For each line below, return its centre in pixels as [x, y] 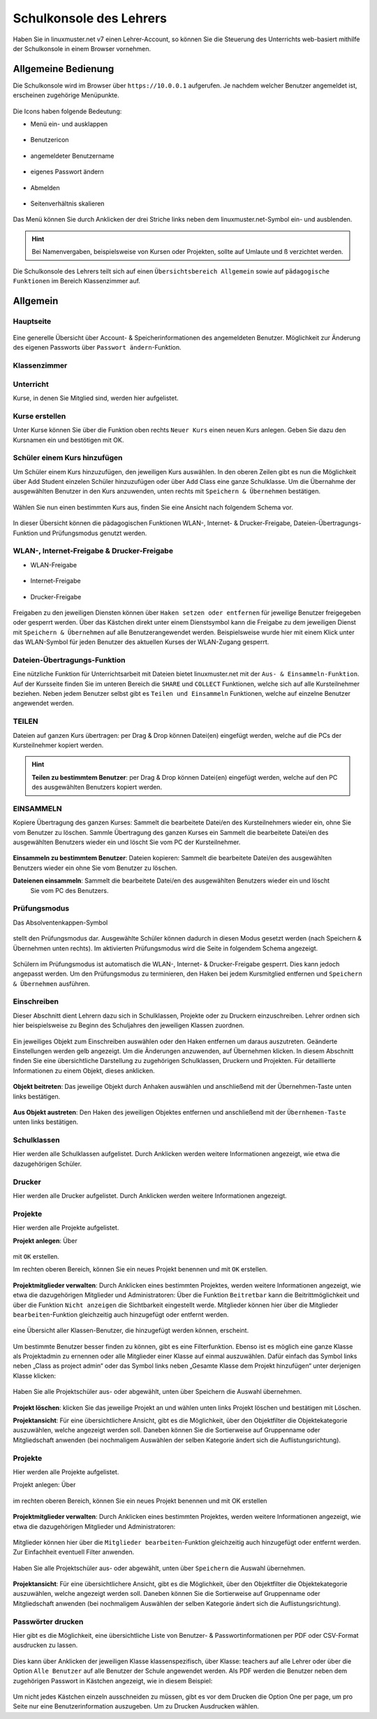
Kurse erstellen [39, 416]
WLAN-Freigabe [53, 565]
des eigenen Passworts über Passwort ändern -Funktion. [97, 348]
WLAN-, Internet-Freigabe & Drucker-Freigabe [93, 551]
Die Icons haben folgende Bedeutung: [67, 111]
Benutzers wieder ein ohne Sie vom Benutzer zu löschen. [95, 868]
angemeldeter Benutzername [72, 156]
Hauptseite [32, 321]
